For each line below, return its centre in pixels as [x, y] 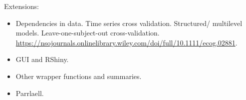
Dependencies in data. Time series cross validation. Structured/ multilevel [129, 23]
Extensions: [21, 6]
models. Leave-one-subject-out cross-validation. [88, 33]
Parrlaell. [30, 93]
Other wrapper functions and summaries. [79, 76]
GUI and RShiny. [42, 59]
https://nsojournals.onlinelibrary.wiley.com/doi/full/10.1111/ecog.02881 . [126, 42]
